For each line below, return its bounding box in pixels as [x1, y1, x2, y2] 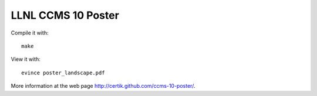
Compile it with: [11, 29, 49, 36]
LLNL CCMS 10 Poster [11, 9, 120, 22]
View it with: [11, 56, 41, 63]
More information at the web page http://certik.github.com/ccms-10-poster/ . [11, 83, 195, 90]
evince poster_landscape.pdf [21, 69, 105, 76]
